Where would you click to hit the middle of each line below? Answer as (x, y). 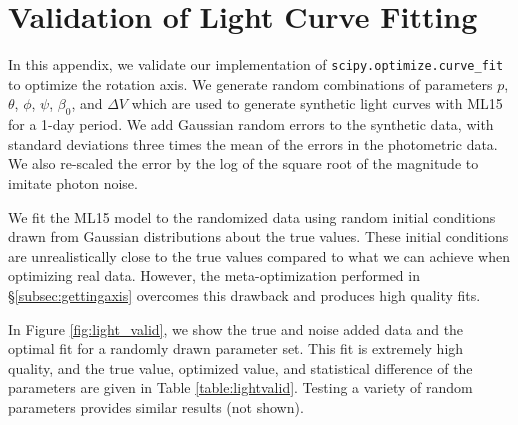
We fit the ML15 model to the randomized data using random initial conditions (252, 216)
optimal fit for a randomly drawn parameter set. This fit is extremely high (236, 348)
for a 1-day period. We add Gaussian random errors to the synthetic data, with (251, 124)
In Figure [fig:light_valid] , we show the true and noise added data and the (236, 328)
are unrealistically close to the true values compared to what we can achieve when (259, 255)
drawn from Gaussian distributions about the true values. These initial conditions (258, 236)
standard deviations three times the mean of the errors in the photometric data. (253, 143)
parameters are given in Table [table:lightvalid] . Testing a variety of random (240, 387)
